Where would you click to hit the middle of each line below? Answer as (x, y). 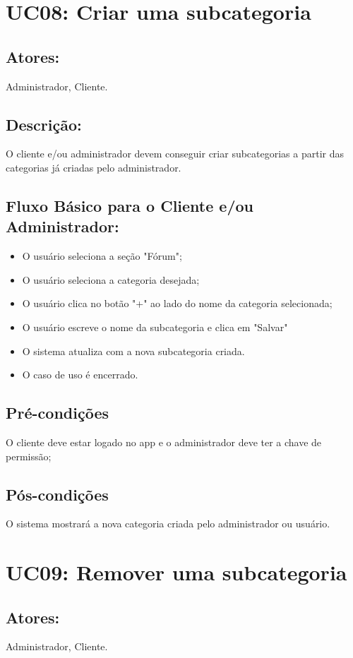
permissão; (29, 456)
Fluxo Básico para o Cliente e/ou (130, 205)
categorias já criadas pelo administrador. (94, 167)
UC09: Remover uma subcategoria (176, 572)
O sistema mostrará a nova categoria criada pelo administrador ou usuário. (168, 524)
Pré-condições (57, 413)
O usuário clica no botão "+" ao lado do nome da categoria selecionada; (177, 303)
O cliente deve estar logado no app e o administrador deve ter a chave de (164, 442)
